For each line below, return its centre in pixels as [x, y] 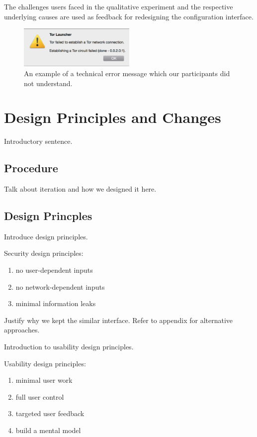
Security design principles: [44, 253]
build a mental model [48, 430]
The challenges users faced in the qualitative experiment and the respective [119, 6]
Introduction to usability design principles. [69, 347]
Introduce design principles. [46, 236]
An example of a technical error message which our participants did [127, 73]
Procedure [31, 168]
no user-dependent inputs [54, 270]
